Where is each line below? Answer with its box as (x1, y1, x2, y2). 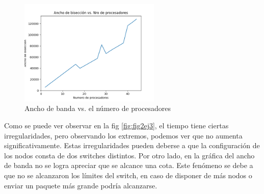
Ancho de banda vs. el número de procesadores (24, 103, 171, 114)
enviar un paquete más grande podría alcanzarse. (4, 180, 157, 190)
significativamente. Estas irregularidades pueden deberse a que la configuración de (4, 140, 260, 151)
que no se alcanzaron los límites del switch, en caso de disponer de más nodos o (4, 170, 252, 180)
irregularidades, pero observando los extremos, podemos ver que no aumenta (4, 130, 243, 141)
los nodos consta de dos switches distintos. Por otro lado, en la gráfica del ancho (4, 150, 255, 160)
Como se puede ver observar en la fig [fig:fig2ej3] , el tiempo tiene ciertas (4, 120, 229, 130)
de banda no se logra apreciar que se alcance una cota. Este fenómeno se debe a (4, 160, 253, 171)
